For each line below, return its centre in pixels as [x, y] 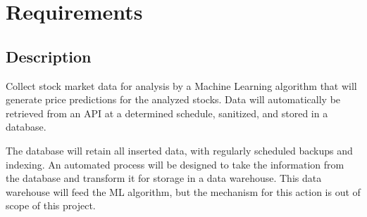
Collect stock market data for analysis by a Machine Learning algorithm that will [181, 85]
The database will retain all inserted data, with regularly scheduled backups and [179, 150]
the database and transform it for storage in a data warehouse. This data [164, 178]
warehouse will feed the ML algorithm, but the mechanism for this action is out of [183, 191]
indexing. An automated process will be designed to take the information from [175, 164]
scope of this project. [51, 205]
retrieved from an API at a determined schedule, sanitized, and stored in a [167, 113]
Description [49, 56]
